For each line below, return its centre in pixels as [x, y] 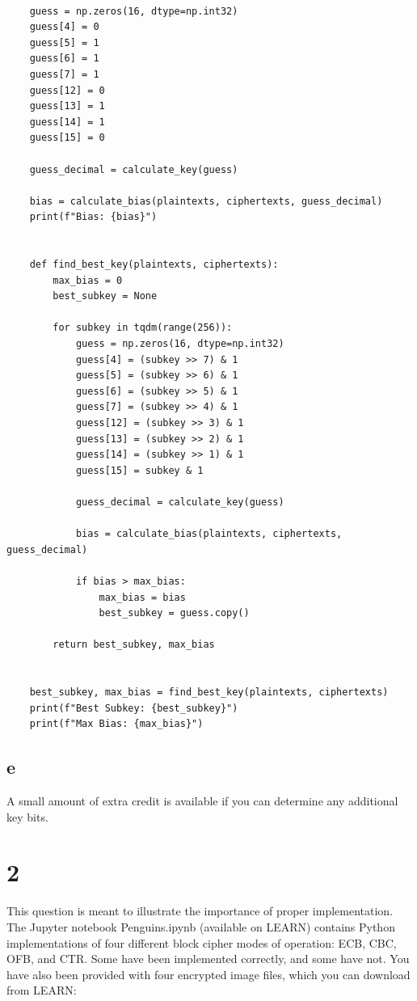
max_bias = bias [142, 597]
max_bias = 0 [88, 280]
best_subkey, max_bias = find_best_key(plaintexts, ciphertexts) [209, 693]
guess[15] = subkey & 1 [139, 470]
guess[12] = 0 [67, 90]
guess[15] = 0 [67, 138]
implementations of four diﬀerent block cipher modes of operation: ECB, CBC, [202, 942]
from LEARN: [42, 990]
